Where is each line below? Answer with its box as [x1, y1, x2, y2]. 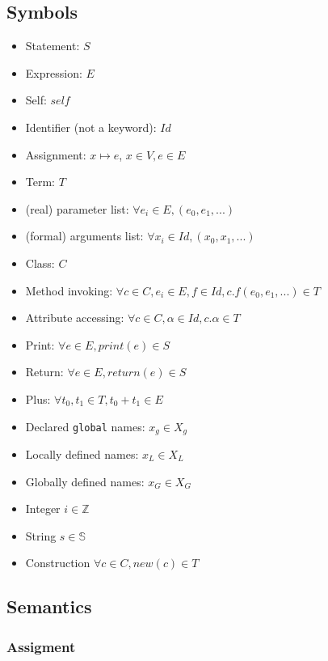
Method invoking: [25, 282, 113, 299]
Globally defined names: [25, 472, 145, 489]
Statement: [25, 37, 80, 54]
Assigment [6, 636, 76, 656]
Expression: [25, 64, 82, 81]
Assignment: [25, 146, 86, 163]
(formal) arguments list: [25, 227, 144, 244]
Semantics [6, 594, 92, 619]
